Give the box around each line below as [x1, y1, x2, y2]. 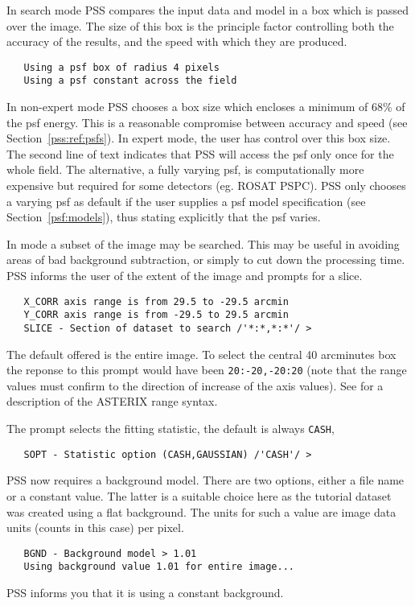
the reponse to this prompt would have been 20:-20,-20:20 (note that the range [6, 361, 407, 378]
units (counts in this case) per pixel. [6, 519, 184, 536]
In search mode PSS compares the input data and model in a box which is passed [6, 2, 409, 18]
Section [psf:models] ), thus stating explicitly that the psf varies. [6, 208, 321, 225]
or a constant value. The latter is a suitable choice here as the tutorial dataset [6, 487, 392, 504]
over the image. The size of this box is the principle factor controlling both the [6, 17, 394, 34]
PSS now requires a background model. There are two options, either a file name [6, 472, 405, 489]
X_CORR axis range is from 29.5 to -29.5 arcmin [23, 295, 289, 307]
